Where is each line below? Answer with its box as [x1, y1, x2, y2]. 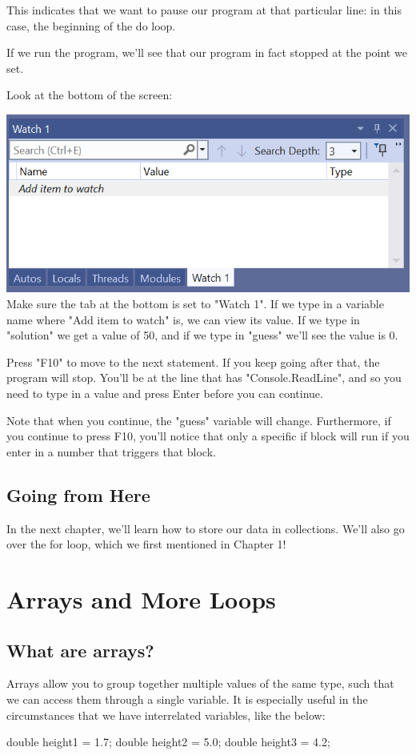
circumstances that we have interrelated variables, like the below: [6, 706, 326, 723]
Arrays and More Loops [6, 582, 276, 615]
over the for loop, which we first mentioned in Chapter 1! [6, 536, 286, 552]
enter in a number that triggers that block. [6, 443, 216, 460]
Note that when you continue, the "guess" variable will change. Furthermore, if [6, 412, 391, 428]
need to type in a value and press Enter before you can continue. [6, 384, 323, 401]
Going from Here [6, 482, 150, 507]
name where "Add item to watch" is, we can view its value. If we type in [6, 311, 360, 327]
